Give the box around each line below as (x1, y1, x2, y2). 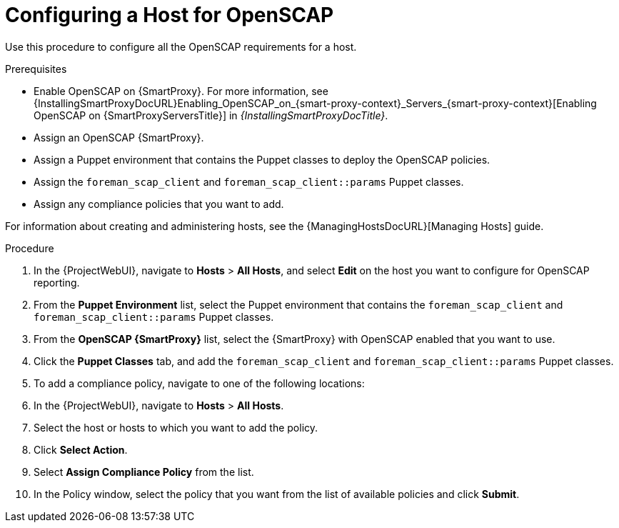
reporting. (34, 276, 80, 289)
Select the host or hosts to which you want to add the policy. (34, 421, 318, 434)
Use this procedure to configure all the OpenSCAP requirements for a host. (5, 40, 357, 53)
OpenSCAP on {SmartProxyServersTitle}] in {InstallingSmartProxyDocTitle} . (34, 109, 388, 121)
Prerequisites (5, 62, 67, 75)
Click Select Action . (34, 443, 128, 456)
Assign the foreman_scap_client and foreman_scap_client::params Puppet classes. (34, 175, 464, 188)
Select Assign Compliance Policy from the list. (34, 465, 254, 478)
